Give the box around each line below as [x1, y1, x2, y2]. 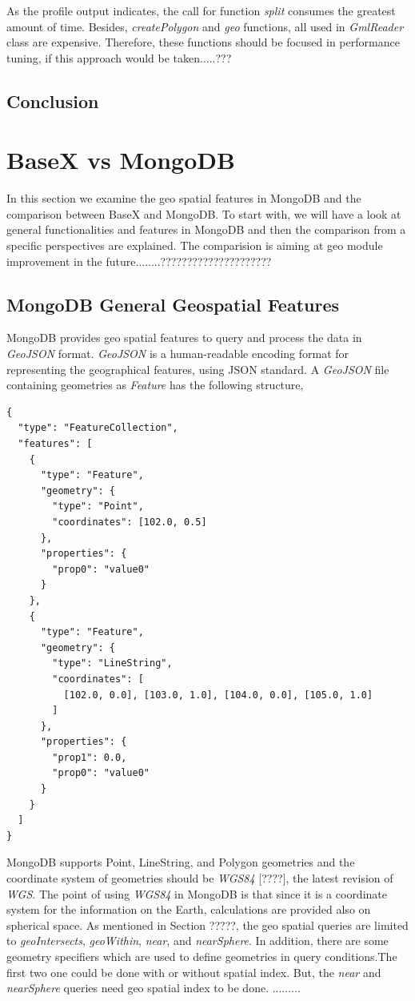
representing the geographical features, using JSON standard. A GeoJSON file [6, 360, 389, 377]
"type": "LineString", [52, 657, 173, 669]
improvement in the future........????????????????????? [6, 252, 272, 269]
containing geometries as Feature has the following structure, [6, 376, 304, 393]
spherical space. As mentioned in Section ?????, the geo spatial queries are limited [6, 916, 409, 933]
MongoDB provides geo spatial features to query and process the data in [6, 329, 362, 346]
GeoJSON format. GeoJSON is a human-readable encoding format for [6, 345, 349, 362]
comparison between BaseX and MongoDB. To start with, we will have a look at [6, 205, 401, 222]
